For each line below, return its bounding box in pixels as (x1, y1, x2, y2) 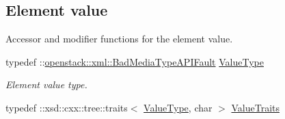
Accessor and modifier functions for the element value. (5, 31, 233, 46)
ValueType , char (144, 100, 213, 114)
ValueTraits (231, 100, 280, 114)
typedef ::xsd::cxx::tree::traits (5, 100, 128, 114)
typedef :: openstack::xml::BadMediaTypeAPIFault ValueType (5, 54, 264, 68)
